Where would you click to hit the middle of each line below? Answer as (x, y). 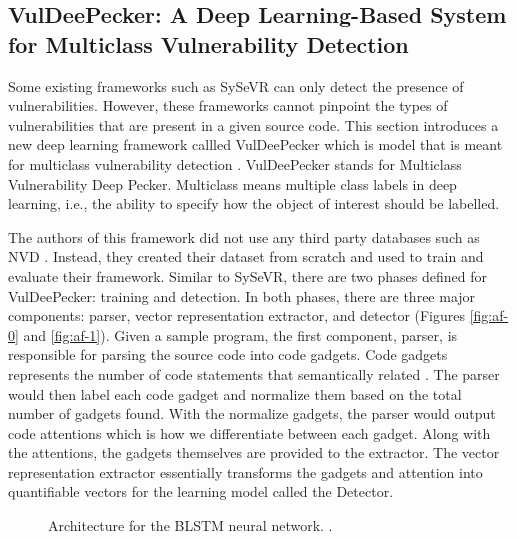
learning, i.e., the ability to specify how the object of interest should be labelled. (254, 203)
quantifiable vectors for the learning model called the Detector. (201, 491)
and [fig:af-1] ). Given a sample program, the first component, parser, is (240, 334)
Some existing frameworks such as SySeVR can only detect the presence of (236, 85)
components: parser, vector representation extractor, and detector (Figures (237, 315)
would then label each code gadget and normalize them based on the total (235, 393)
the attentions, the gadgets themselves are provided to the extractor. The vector (254, 452)
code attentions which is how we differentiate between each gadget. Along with (249, 432)
